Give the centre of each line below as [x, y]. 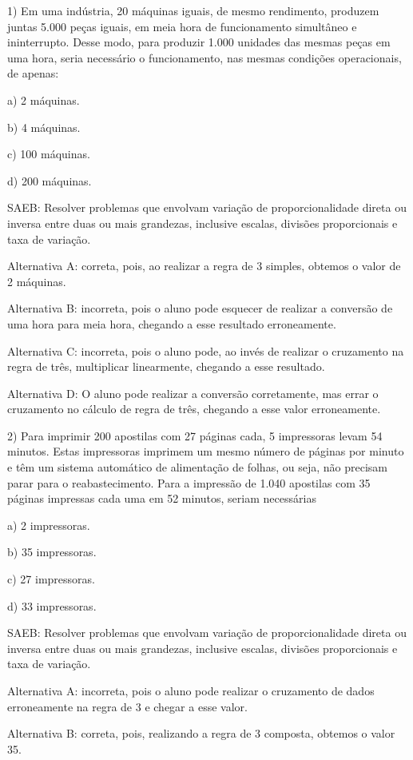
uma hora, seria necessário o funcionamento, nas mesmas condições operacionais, [205, 57]
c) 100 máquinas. [49, 154]
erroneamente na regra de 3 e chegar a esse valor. [127, 706]
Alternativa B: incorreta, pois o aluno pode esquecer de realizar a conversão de [200, 308]
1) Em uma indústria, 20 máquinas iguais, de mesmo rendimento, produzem [193, 10]
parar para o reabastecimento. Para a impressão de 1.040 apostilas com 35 [189, 482]
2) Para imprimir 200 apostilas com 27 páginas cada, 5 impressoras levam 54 [195, 435]
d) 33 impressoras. [52, 605]
